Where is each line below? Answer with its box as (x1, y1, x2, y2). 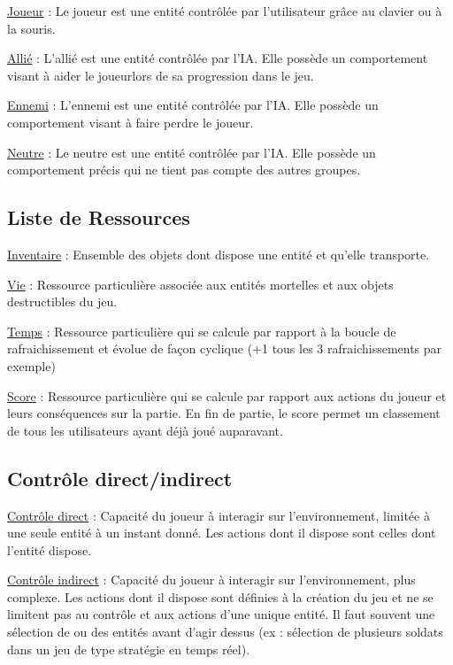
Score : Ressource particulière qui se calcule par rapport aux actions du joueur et (7, 386, 447, 405)
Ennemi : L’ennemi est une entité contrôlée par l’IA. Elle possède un (7, 96, 379, 114)
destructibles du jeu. (7, 292, 118, 311)
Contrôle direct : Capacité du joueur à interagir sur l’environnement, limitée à (7, 506, 430, 524)
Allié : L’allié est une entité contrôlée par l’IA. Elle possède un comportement (7, 49, 428, 67)
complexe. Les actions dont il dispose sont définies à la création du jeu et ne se (7, 587, 434, 606)
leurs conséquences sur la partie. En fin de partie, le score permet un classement (7, 404, 441, 422)
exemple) (7, 356, 56, 375)
